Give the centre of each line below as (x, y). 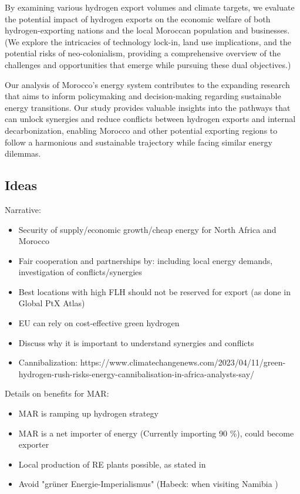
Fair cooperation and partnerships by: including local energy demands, (146, 260)
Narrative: (23, 209)
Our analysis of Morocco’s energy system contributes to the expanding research (147, 84)
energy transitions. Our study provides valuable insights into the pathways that (148, 107)
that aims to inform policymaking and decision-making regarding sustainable (143, 96)
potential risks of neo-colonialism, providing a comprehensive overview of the (143, 53)
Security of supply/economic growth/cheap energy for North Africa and (147, 229)
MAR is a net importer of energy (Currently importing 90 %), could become (156, 433)
